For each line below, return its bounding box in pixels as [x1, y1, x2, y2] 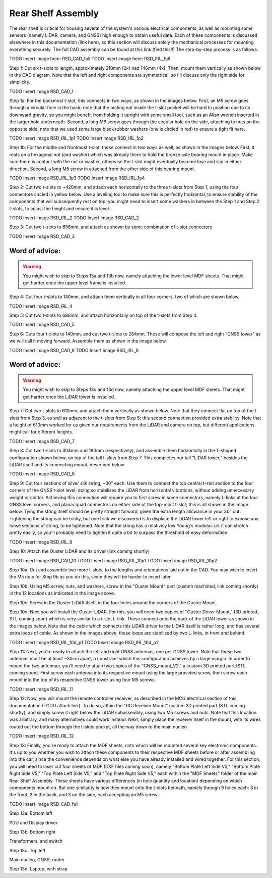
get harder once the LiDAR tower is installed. [23, 394, 115, 400]
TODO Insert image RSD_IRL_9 [9, 539, 73, 545]
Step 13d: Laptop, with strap [9, 866, 68, 872]
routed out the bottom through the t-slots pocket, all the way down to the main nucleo [9, 723, 187, 729]
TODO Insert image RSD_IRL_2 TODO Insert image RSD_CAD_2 [9, 215, 140, 221]
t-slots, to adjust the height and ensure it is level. [9, 205, 110, 212]
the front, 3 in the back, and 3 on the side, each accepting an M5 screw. [9, 792, 159, 798]
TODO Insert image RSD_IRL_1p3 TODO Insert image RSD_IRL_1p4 [9, 175, 145, 181]
